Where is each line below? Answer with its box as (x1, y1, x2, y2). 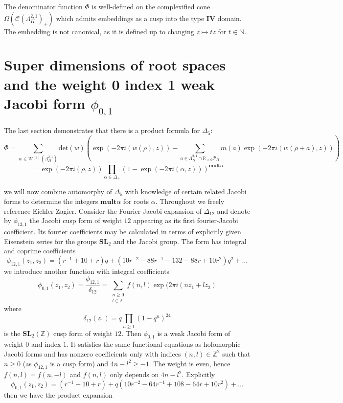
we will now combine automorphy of (4, 186, 112, 197)
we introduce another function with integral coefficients (4, 266, 170, 276)
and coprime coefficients (4, 246, 76, 256)
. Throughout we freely (155, 196, 225, 206)
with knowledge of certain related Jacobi (125, 186, 247, 197)
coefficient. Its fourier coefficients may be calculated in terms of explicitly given (4, 226, 241, 236)
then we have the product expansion (4, 389, 113, 400)
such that (222, 348, 251, 358)
